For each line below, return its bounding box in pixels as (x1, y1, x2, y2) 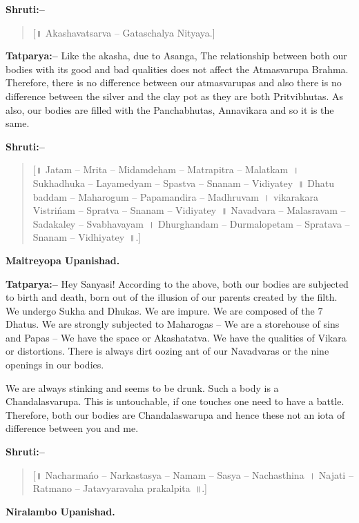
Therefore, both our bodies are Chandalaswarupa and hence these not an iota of (6, 407, 345, 422)
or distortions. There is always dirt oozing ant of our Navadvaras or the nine (6, 344, 329, 358)
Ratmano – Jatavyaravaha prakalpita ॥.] (32, 481, 208, 495)
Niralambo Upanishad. (6, 504, 115, 518)
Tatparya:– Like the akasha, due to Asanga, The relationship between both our (6, 48, 347, 63)
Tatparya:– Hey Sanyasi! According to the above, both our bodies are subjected (6, 276, 349, 290)
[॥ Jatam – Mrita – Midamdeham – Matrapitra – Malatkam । (32, 162, 300, 177)
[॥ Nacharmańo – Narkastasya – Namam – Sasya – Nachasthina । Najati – (32, 467, 353, 482)
